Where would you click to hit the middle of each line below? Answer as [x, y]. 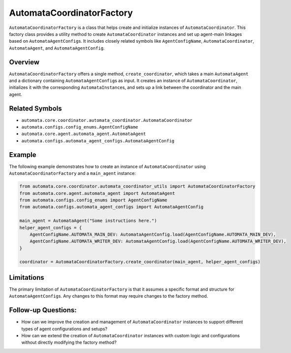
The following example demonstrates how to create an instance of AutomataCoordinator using [107, 166]
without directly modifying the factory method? [69, 342]
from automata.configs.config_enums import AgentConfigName [93, 200]
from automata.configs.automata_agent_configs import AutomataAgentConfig [112, 207]
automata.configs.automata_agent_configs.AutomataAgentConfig [98, 141]
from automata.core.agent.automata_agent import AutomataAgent [97, 193]
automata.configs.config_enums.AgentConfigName [80, 127]
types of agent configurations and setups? [64, 328]
